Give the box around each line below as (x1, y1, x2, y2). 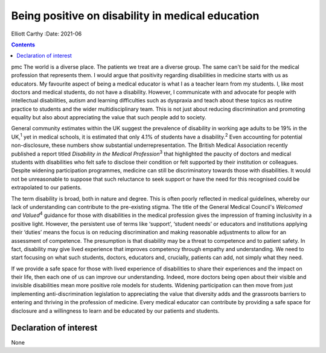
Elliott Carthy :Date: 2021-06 (11, 30, 82, 37)
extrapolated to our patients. (11, 184, 82, 191)
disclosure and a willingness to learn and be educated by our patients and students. (11, 307, 220, 314)
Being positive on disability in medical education (11, 9, 260, 22)
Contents (11, 41, 36, 48)
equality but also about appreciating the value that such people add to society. (11, 114, 206, 121)
